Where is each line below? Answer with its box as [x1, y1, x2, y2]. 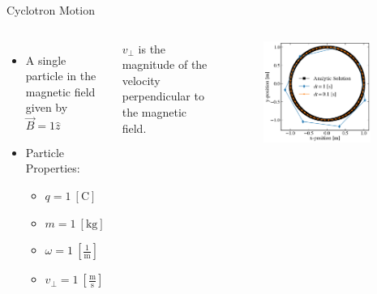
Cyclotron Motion [6, 2, 95, 18]
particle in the [25, 67, 96, 84]
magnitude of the [122, 56, 208, 73]
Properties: [25, 160, 80, 177]
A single [25, 51, 66, 68]
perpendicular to [122, 87, 204, 104]
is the [138, 40, 166, 57]
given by [25, 99, 68, 116]
